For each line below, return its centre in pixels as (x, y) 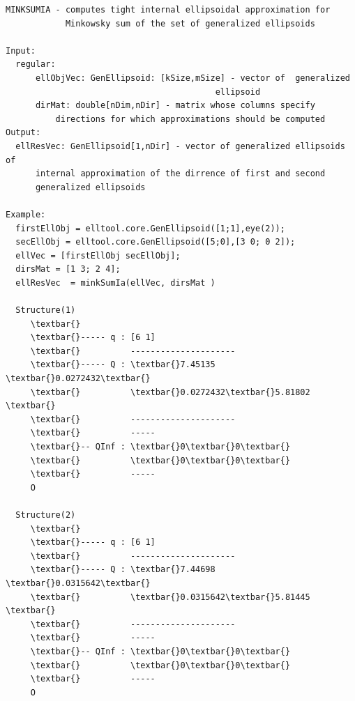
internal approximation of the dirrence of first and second (180, 174)
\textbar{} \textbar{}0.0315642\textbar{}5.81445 (170, 597)
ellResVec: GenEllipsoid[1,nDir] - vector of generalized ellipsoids (180, 146)
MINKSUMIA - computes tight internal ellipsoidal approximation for (168, 10)
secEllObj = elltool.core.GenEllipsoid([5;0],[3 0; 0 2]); (156, 242)
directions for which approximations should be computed (190, 119)
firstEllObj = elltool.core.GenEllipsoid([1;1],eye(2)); (150, 228)
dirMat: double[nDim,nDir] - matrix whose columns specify (175, 106)
